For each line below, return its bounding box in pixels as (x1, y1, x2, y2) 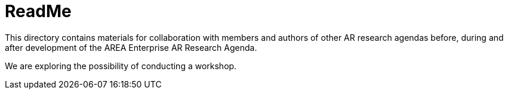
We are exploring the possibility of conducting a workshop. (5, 60, 237, 71)
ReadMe (5, 1, 72, 21)
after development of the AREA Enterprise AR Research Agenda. (5, 42, 257, 53)
